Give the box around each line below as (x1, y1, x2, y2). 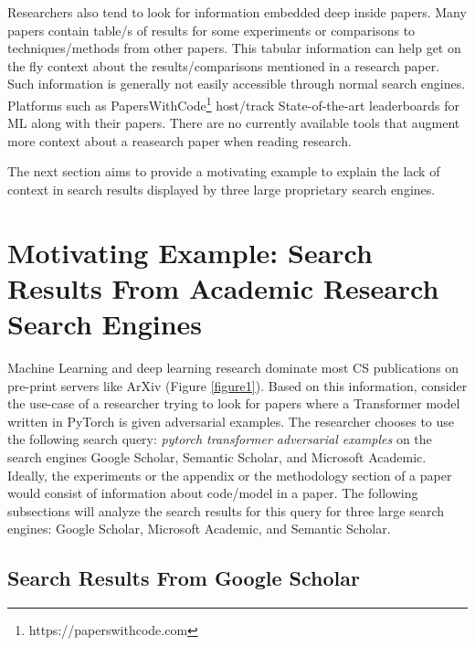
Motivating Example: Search (7, 233, 373, 270)
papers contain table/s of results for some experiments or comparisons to (7, 20, 416, 39)
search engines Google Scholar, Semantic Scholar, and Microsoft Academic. (7, 448, 427, 467)
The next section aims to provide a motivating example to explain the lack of (7, 162, 440, 181)
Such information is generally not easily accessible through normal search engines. (7, 74, 466, 93)
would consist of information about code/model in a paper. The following (7, 483, 418, 503)
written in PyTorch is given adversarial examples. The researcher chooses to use (7, 411, 455, 430)
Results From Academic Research (7, 269, 439, 306)
